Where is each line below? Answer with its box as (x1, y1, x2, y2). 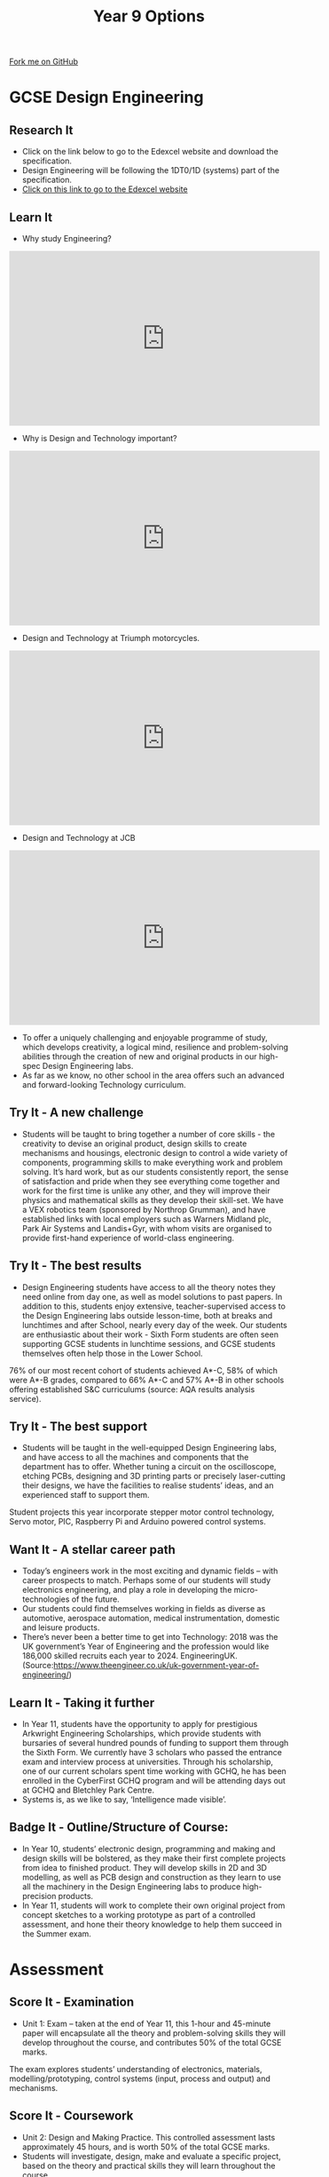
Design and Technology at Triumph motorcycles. (21, 633, 200, 643)
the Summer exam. (21, 1928, 91, 1939)
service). (9, 1393, 42, 1404)
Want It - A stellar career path (9, 1542, 176, 1557)
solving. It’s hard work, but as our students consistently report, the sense (21, 1166, 289, 1177)
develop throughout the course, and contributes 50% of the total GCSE (21, 2037, 282, 2047)
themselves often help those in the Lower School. (21, 1348, 203, 1358)
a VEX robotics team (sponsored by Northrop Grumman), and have (21, 1204, 266, 1215)
